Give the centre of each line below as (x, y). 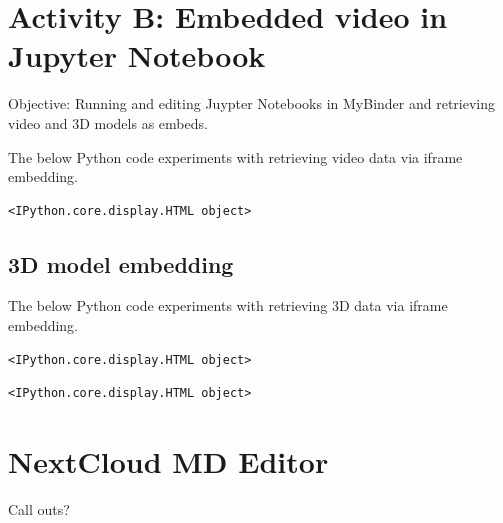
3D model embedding (121, 263)
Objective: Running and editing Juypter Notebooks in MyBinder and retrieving (252, 103)
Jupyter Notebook (137, 55)
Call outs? (39, 508)
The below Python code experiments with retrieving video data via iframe (235, 156)
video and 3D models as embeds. (108, 122)
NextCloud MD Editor (168, 461)
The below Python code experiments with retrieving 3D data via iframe (228, 305)
